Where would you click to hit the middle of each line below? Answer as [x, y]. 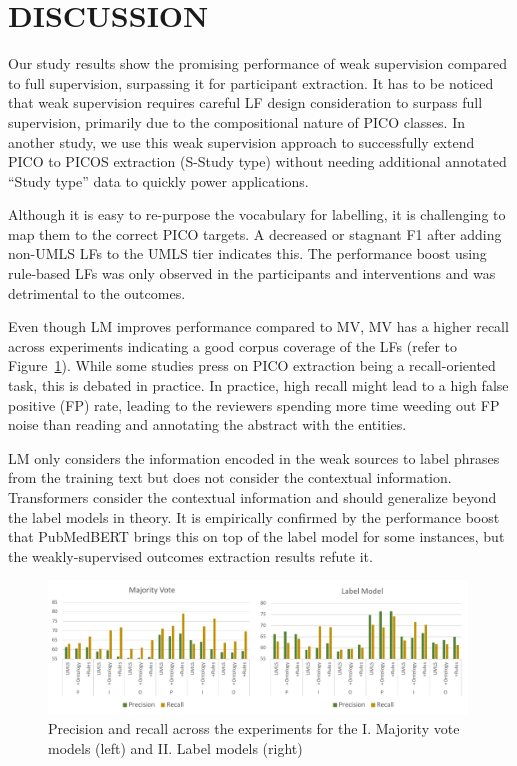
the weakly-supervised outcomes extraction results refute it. [190, 555]
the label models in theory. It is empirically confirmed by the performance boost [254, 516]
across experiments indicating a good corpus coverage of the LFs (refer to [232, 345]
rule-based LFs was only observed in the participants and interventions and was [252, 273]
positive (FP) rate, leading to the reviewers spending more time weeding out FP [254, 404]
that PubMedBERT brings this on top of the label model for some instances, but [256, 536]
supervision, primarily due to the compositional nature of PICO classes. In [237, 121]
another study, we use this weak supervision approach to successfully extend [241, 141]
